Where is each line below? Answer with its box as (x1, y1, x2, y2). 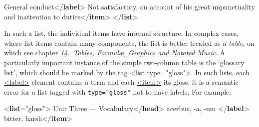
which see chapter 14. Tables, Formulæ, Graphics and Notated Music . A (4, 47, 225, 58)
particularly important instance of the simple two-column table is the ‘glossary (4, 57, 245, 67)
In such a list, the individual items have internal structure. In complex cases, (4, 28, 239, 38)
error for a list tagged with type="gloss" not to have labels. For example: (4, 86, 232, 97)
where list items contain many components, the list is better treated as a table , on (4, 37, 255, 48)
